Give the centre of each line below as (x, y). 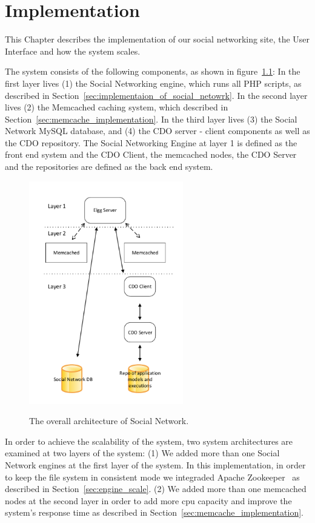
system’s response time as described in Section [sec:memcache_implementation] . (154, 512)
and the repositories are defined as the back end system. (109, 167)
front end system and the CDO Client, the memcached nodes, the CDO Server (151, 154)
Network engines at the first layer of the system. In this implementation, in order (155, 464)
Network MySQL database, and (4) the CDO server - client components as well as (157, 131)
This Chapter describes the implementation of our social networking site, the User (157, 39)
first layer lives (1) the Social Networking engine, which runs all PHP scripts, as (153, 83)
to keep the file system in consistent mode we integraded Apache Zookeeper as (152, 477)
